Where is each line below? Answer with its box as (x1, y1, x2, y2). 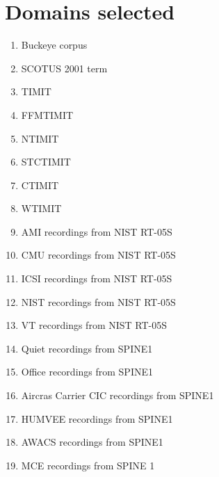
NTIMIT (21, 131, 59, 145)
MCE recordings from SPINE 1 (21, 458, 155, 472)
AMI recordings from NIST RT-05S (21, 224, 172, 239)
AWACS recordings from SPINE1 (21, 435, 163, 449)
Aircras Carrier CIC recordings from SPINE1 (21, 388, 214, 403)
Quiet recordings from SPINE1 (21, 341, 153, 355)
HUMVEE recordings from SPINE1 (21, 411, 173, 426)
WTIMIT (21, 201, 62, 216)
